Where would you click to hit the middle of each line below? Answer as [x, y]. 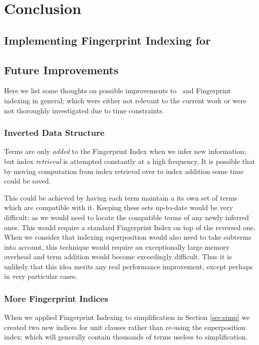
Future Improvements [61, 69]
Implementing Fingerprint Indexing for [107, 40]
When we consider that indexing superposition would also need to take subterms [128, 237]
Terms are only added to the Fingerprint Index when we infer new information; [125, 151]
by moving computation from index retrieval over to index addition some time [124, 171]
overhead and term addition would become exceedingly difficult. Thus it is [118, 256]
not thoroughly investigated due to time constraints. [84, 110]
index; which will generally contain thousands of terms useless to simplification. [126, 337]
